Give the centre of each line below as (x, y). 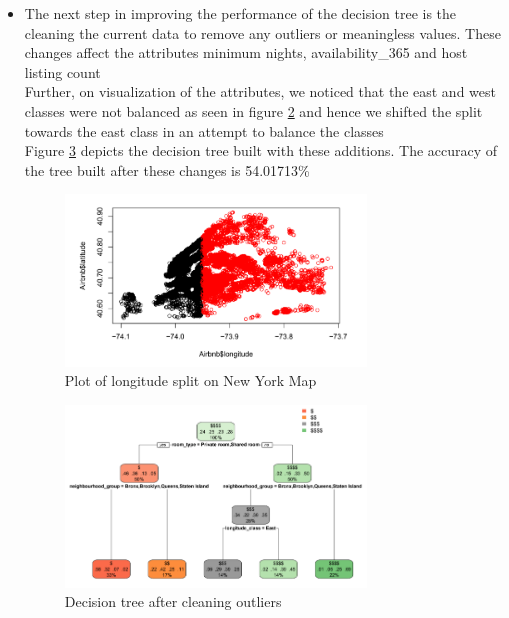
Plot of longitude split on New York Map (190, 380)
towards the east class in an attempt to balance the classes (204, 130)
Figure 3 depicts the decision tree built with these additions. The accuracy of (261, 150)
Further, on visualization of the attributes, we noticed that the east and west (260, 91)
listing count (62, 71)
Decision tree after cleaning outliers (173, 601)
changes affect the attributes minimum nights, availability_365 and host (246, 52)
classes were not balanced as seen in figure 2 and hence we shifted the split (253, 110)
